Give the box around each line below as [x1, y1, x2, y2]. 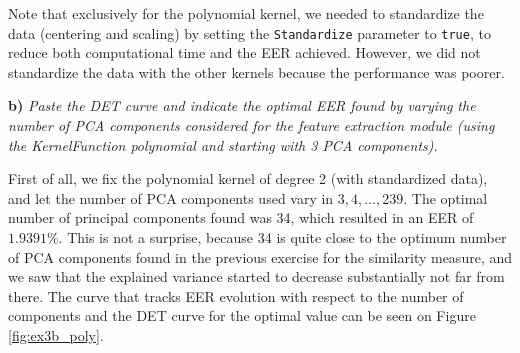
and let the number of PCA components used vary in [8, 187, 334, 208]
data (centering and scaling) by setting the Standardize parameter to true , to [8, 22, 491, 43]
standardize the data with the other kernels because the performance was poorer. [8, 61, 505, 82]
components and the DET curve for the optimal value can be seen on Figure [8, 305, 476, 326]
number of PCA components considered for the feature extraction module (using [8, 115, 495, 136]
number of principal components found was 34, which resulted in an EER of [8, 207, 474, 228]
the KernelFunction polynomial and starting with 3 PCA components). [8, 134, 438, 155]
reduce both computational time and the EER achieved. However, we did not [8, 42, 481, 63]
